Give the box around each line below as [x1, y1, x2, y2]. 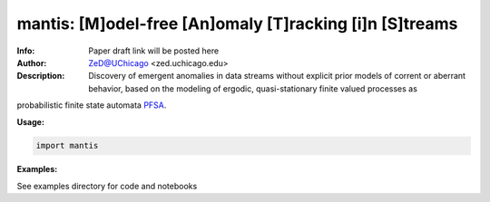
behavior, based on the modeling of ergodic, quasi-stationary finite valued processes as [88, 82, 417, 94]
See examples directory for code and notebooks [16, 180, 198, 191]
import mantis [35, 140, 99, 151]
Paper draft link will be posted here [88, 45, 220, 56]
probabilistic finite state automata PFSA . [16, 100, 167, 111]
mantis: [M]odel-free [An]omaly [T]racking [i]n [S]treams [16, 14, 458, 34]
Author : [16, 57, 47, 68]
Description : [16, 71, 65, 82]
